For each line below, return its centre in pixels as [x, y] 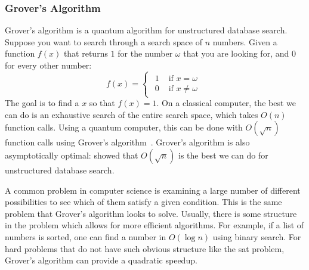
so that [102, 103]
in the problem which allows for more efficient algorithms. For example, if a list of [154, 225]
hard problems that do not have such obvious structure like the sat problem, [145, 248]
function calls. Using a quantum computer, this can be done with [124, 127]
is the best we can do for [223, 155]
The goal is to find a [42, 103]
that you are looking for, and [236, 53]
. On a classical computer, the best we [226, 103]
